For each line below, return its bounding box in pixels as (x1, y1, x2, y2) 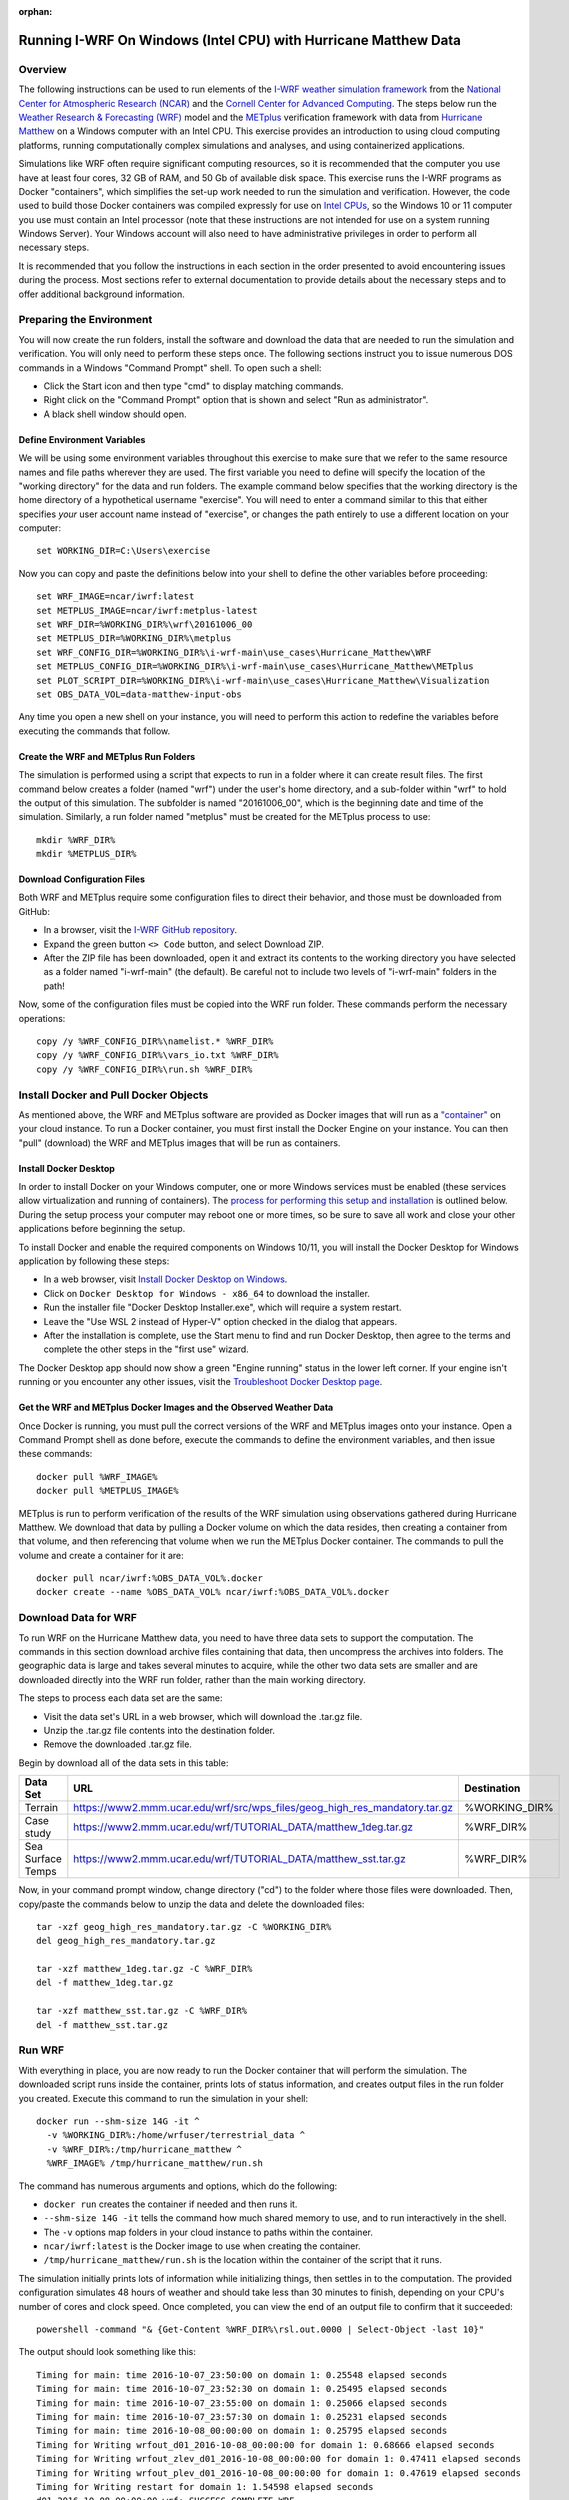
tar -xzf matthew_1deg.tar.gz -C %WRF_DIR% (36, 1963, 253, 1975)
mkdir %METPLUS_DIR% (36, 848, 137, 860)
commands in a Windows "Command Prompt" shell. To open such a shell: (18, 361, 322, 374)
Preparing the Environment (18, 313, 153, 327)
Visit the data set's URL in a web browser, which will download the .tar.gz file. (43, 1710, 363, 1722)
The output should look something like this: (18, 2346, 197, 2358)
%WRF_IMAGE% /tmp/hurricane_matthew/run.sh (46, 2158, 264, 2169)
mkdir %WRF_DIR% (36, 834, 116, 845)
